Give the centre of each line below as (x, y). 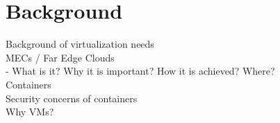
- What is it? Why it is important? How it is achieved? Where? (140, 71)
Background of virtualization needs (80, 44)
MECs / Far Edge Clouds (60, 57)
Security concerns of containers (72, 98)
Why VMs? (30, 112)
